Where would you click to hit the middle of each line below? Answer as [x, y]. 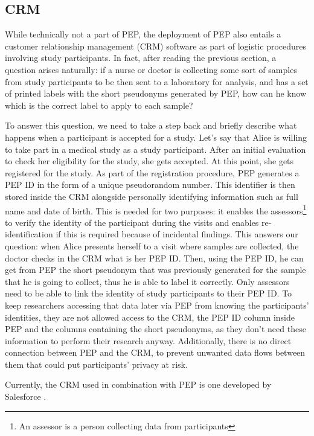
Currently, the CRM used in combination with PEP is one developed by [138, 384]
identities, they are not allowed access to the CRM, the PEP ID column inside [150, 317]
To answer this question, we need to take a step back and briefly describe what [151, 125]
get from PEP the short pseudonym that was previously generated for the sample [155, 270]
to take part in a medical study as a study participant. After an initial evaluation [155, 149]
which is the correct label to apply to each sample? [99, 105]
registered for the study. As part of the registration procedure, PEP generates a [152, 172]
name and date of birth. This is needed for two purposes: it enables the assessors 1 [156, 210]
